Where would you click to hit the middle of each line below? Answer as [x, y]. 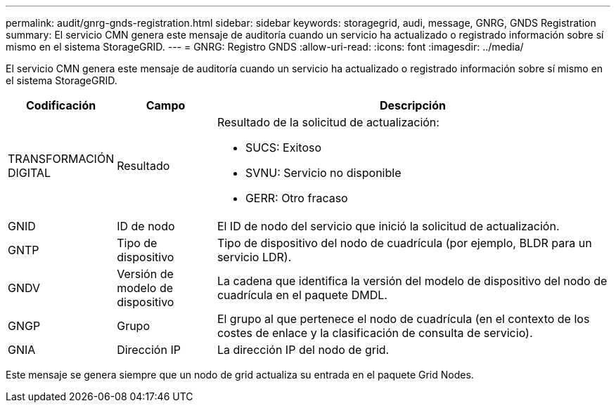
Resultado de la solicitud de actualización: [328, 122]
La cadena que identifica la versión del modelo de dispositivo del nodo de [412, 281]
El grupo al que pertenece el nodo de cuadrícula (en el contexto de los [403, 319]
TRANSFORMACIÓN [61, 159]
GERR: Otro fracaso [296, 198]
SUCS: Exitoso [283, 147]
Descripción [412, 105]
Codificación [61, 105]
